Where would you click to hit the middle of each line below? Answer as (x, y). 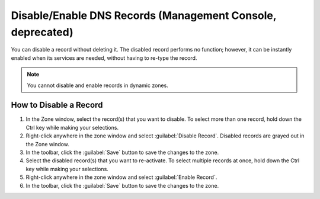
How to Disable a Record (57, 105)
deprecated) (42, 32)
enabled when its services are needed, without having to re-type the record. (104, 58)
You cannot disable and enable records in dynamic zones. (97, 85)
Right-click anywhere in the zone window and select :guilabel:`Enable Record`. (121, 177)
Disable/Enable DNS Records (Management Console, (144, 15)
